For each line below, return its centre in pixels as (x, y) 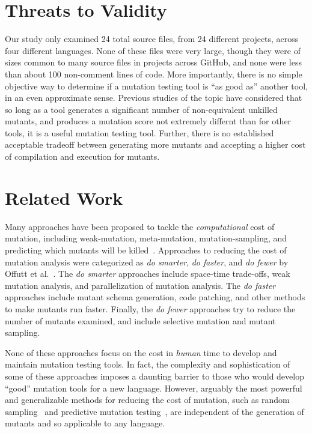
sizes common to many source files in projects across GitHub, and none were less (153, 62)
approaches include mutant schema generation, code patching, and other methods (155, 297)
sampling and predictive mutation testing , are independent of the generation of (154, 411)
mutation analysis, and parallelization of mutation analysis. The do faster (140, 285)
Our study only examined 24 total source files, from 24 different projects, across (152, 39)
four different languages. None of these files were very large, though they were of (153, 50)
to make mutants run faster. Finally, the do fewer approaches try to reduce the (150, 308)
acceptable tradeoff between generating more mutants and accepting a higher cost (155, 144)
